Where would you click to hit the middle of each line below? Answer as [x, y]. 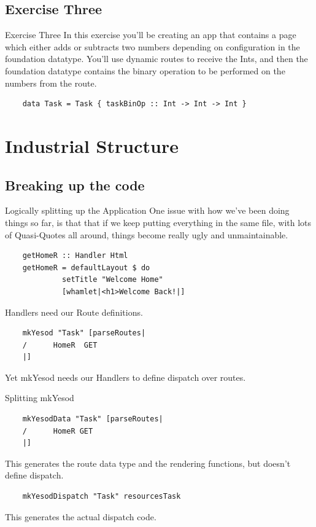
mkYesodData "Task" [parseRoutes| [93, 419]
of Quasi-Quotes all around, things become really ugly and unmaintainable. [147, 234]
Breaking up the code [75, 185]
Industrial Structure [92, 145]
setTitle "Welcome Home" [113, 280]
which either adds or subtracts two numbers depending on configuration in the [152, 46]
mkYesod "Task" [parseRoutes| [84, 333]
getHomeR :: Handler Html [75, 256]
